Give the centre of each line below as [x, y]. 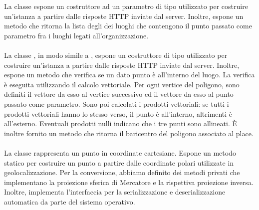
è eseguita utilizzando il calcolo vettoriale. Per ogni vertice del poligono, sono [122, 84]
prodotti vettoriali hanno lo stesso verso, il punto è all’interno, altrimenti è [118, 113]
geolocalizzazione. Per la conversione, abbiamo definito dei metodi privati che [122, 172]
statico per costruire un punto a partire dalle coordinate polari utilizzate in [119, 162]
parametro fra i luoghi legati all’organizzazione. [76, 35]
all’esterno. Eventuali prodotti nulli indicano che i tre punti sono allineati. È [121, 123]
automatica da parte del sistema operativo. [70, 201]
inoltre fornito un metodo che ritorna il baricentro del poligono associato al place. [129, 133]
